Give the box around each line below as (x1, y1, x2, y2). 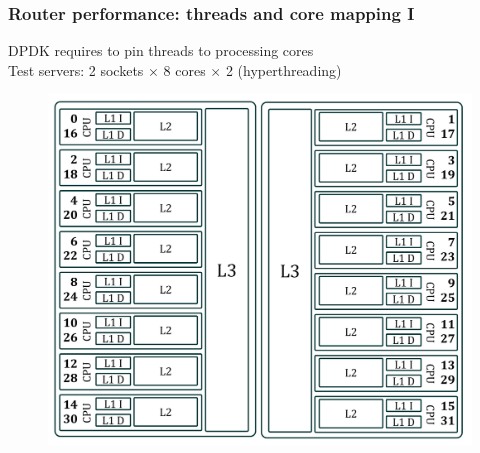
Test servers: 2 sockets (8, 59, 144, 80)
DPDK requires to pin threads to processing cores (8, 40, 314, 61)
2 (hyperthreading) (225, 59, 342, 80)
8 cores (163, 59, 206, 80)
